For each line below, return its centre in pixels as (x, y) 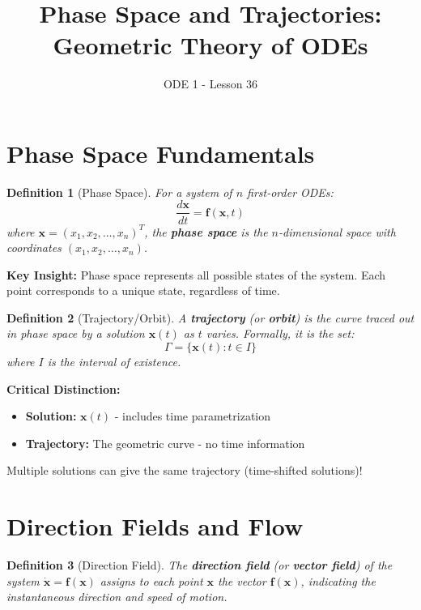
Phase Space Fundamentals (161, 153)
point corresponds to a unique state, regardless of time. (143, 290)
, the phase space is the (206, 231)
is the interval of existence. (114, 362)
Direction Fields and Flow (155, 526)
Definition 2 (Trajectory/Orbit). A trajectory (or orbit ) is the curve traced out (210, 317)
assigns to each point (151, 580)
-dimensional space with (337, 231)
